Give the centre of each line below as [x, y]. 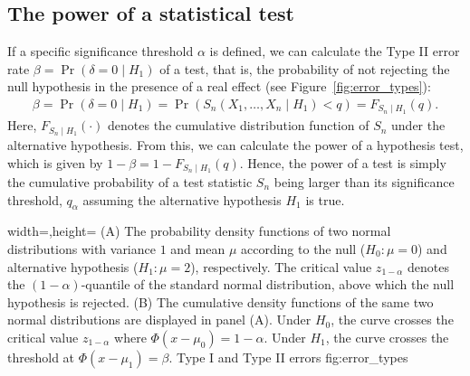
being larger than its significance [364, 181]
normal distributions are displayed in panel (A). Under [159, 320]
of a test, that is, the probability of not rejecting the [305, 68]
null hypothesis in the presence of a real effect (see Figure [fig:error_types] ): [219, 86]
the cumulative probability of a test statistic [130, 181]
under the [418, 125]
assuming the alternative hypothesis [182, 199]
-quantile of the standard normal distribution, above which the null [268, 284]
